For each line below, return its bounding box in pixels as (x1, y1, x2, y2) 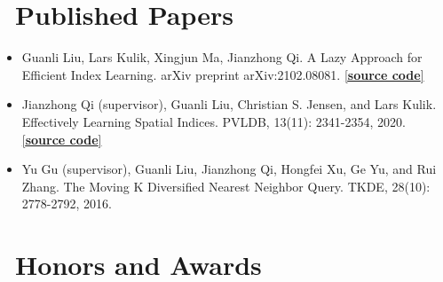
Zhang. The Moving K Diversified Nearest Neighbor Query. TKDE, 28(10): (21, 176, 431, 195)
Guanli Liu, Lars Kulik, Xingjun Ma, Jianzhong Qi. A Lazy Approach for (21, 48, 423, 67)
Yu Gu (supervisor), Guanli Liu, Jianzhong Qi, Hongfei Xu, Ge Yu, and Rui (21, 160, 437, 178)
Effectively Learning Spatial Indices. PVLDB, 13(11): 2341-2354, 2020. (21, 112, 406, 130)
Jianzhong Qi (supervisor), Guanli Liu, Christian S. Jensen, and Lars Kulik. (21, 95, 437, 114)
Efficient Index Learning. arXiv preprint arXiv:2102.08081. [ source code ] (21, 65, 424, 83)
